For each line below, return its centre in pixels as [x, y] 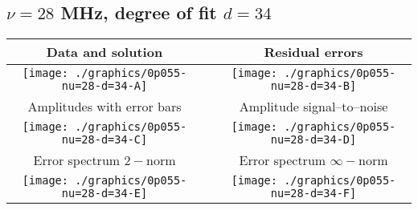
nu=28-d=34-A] [104, 86]
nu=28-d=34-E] [104, 194]
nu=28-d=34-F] [313, 194]
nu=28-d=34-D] [313, 140]
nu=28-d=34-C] [104, 140]
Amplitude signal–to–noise [313, 107]
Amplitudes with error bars [104, 107]
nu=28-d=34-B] [313, 86]
